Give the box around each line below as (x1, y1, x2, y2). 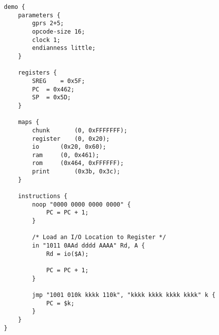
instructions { (18, 193, 67, 200)
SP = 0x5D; (32, 94, 71, 101)
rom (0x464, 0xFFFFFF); (32, 160, 124, 167)
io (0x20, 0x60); (32, 143, 106, 151)
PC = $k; (46, 299, 75, 307)
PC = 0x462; (32, 85, 75, 93)
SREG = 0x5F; (32, 77, 85, 84)
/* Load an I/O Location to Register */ (32, 234, 166, 241)
